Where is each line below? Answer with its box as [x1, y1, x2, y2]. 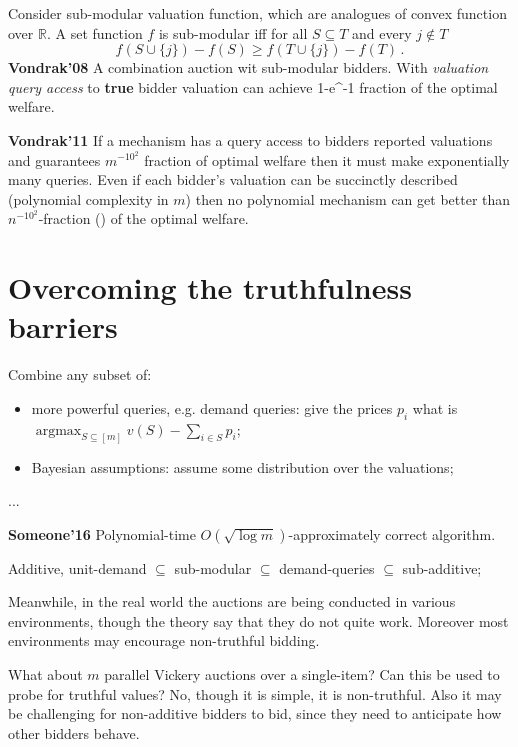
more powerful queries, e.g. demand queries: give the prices [31, 397, 393, 418]
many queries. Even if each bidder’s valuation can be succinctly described [8, 169, 458, 190]
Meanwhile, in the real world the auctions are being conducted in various [8, 591, 456, 612]
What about [8, 664, 83, 685]
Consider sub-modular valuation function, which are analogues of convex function [8, 3, 507, 23]
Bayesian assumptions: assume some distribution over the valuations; [31, 456, 454, 477]
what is [412, 397, 458, 418]
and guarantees [8, 149, 101, 170]
